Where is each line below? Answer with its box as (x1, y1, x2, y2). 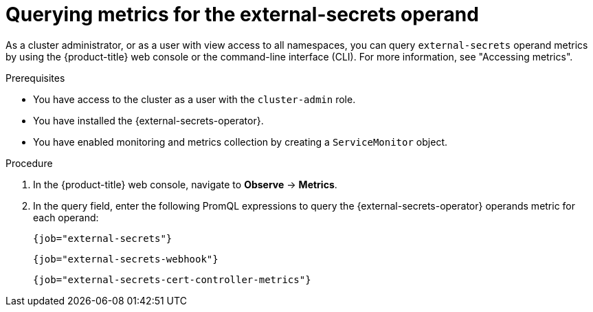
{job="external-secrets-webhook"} (33, 253, 219, 265)
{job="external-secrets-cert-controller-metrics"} (33, 274, 311, 285)
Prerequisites (5, 71, 65, 84)
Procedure (5, 157, 53, 169)
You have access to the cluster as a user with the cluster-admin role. (33, 93, 356, 105)
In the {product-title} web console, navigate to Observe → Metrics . (33, 178, 337, 190)
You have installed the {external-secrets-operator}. (33, 114, 264, 126)
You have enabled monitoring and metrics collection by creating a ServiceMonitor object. (33, 135, 447, 148)
